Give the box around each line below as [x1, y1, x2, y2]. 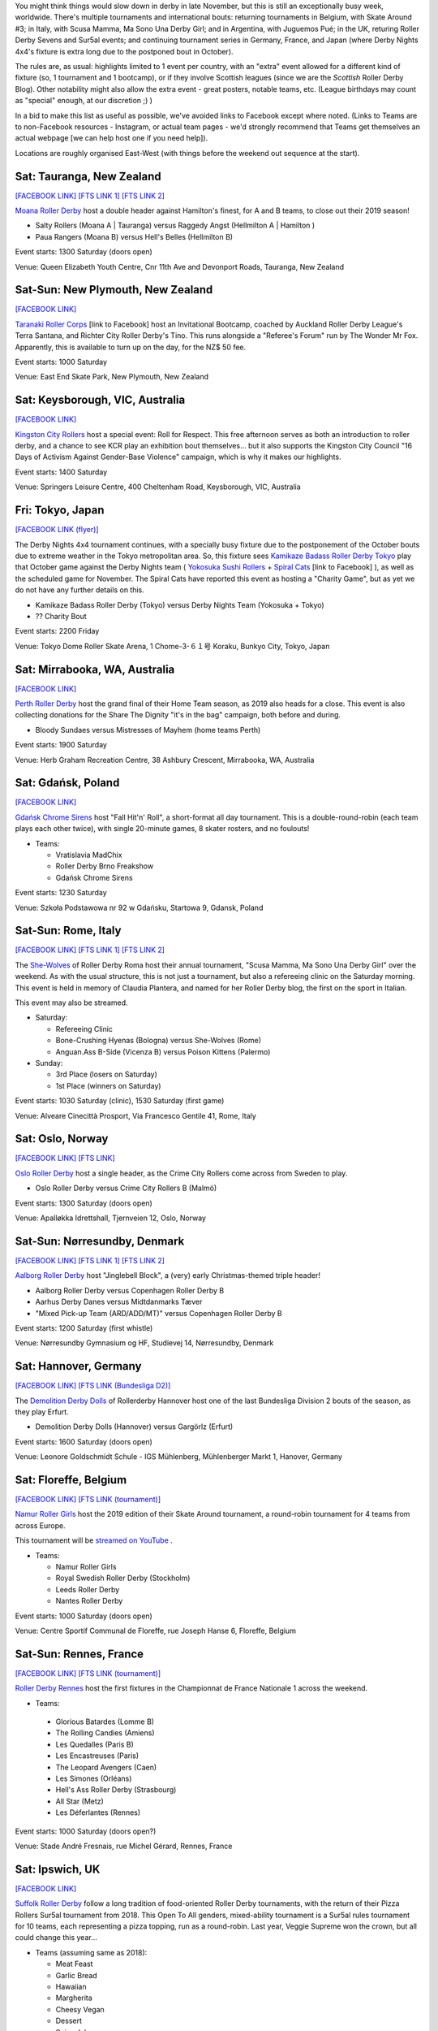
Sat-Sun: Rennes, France [15, 1647, 144, 1661]
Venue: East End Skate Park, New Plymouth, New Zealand [15, 372, 208, 382]
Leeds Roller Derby [55, 1584, 120, 1594]
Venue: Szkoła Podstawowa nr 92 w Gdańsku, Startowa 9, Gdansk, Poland [15, 903, 264, 912]
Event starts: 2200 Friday [15, 626, 100, 636]
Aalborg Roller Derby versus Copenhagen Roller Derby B [35, 1285, 225, 1295]
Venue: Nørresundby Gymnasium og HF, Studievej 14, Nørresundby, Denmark [15, 1338, 274, 1348]
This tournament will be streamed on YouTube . [15, 1535, 174, 1545]
